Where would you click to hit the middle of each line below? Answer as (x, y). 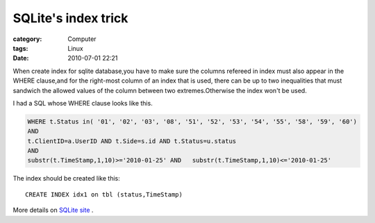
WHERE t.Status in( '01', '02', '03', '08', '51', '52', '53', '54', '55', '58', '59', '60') (192, 121)
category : (27, 39)
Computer (82, 39)
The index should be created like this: (67, 179)
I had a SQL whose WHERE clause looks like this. (83, 103)
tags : (20, 48)
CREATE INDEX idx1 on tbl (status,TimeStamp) (104, 194)
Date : (21, 58)
